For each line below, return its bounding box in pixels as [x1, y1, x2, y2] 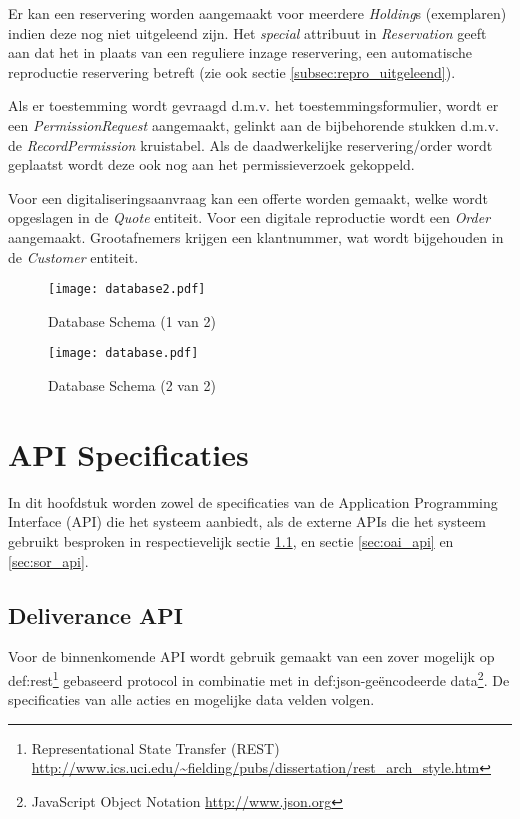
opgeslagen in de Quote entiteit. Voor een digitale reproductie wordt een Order [8, 207, 491, 228]
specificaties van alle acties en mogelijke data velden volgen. [8, 689, 375, 710]
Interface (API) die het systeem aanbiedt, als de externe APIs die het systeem [8, 511, 487, 532]
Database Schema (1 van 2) [48, 310, 216, 331]
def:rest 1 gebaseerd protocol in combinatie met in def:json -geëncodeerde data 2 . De [8, 666, 510, 690]
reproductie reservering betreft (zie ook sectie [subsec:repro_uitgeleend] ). [8, 61, 456, 82]
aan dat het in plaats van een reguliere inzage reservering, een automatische [8, 42, 472, 63]
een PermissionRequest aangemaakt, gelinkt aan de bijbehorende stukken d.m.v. [8, 114, 499, 135]
